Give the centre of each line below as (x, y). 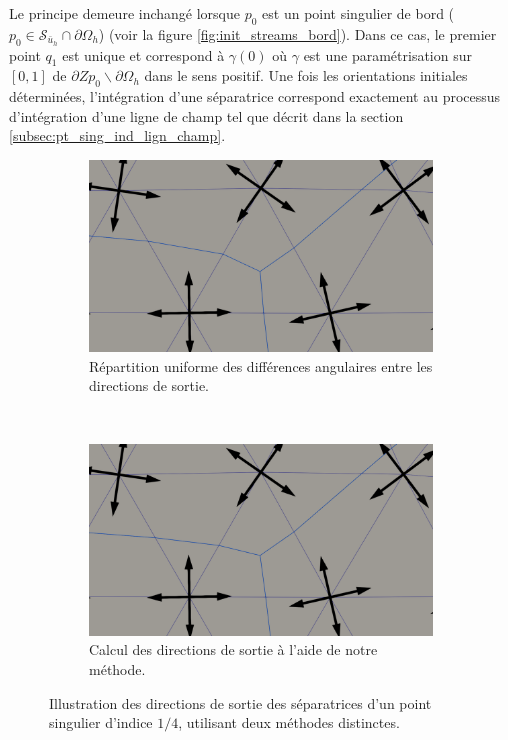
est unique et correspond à (143, 54)
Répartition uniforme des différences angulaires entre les (261, 365)
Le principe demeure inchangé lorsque (124, 13)
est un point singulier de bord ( (358, 13)
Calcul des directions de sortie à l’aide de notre (233, 649)
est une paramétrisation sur (387, 54)
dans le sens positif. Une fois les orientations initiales (306, 75)
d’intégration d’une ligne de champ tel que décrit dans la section (206, 115)
